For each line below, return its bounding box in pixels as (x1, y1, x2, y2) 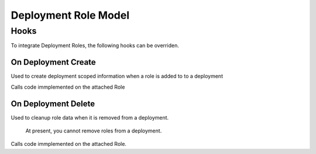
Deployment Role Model (11, 9, 130, 22)
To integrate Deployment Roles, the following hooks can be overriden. (11, 42, 180, 49)
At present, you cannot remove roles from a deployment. (25, 127, 162, 134)
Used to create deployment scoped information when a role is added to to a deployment (11, 73, 224, 80)
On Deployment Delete (11, 99, 95, 108)
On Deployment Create (11, 57, 96, 67)
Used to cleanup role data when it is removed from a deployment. (11, 114, 169, 121)
